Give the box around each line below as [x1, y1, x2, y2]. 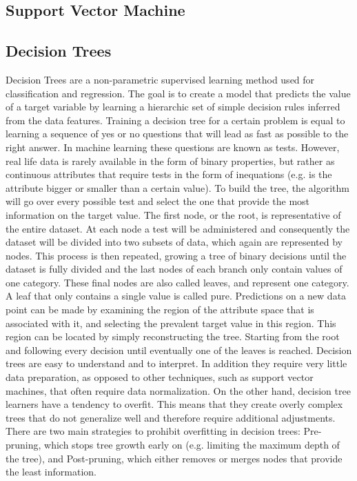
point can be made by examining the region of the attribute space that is [6, 302, 314, 317]
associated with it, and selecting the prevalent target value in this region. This [6, 315, 336, 330]
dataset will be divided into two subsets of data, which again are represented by [6, 235, 343, 249]
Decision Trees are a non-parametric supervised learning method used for [6, 72, 315, 86]
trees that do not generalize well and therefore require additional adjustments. [6, 410, 336, 424]
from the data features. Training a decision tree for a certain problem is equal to [6, 112, 345, 127]
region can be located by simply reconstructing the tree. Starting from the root [6, 329, 340, 344]
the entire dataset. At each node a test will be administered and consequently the [6, 221, 350, 235]
